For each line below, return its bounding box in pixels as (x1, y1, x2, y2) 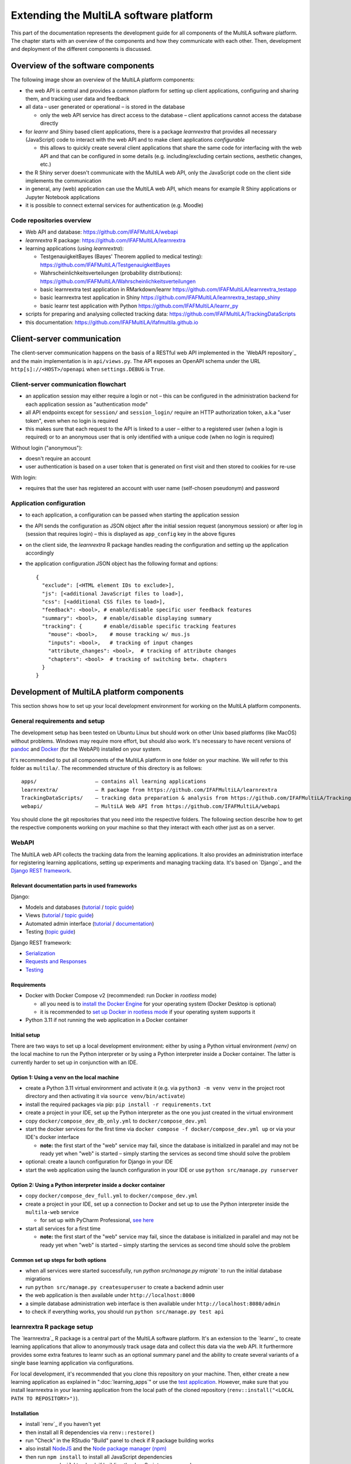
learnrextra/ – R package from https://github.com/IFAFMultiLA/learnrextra (21, 786, 277, 793)
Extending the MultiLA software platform (11, 9, 213, 22)
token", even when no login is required (25, 417, 118, 424)
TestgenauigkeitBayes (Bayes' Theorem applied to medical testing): (40, 253, 203, 260)
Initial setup (11, 1031, 40, 1039)
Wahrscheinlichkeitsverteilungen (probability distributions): (40, 269, 183, 276)
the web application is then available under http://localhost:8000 (25, 1292, 195, 1299)
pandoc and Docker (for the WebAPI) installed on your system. (11, 745, 162, 752)
